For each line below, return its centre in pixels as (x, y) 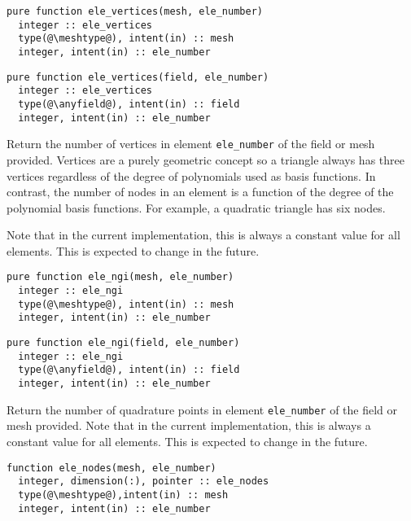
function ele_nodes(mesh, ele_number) (111, 468)
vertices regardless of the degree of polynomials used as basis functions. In (191, 175)
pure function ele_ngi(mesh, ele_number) (120, 277)
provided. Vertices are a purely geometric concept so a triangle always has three (205, 159)
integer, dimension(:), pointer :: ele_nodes (144, 482)
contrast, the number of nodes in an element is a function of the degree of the (200, 192)
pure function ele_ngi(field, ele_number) (123, 343)
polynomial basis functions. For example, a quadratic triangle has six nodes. (196, 207)
